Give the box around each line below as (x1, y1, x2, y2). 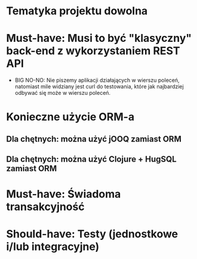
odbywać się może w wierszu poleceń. (14, 90, 111, 97)
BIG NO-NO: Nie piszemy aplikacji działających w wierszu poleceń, (14, 76, 180, 84)
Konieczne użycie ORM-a (6, 110, 135, 124)
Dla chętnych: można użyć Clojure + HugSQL (6, 154, 177, 165)
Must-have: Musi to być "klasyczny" (6, 32, 192, 45)
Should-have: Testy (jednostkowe (6, 227, 178, 241)
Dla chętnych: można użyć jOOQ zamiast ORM (6, 134, 182, 144)
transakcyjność (6, 200, 85, 214)
